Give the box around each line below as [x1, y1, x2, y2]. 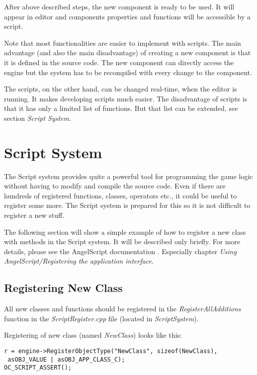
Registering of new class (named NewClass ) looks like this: [4, 330, 182, 340]
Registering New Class [4, 280, 123, 295]
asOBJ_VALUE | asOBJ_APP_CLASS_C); [7, 356, 125, 363]
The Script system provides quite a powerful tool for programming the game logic [4, 171, 253, 181]
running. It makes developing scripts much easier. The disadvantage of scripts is [4, 93, 248, 103]
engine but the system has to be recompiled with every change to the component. [4, 67, 252, 77]
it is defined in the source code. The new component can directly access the [4, 57, 234, 67]
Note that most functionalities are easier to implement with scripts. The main [4, 37, 241, 48]
